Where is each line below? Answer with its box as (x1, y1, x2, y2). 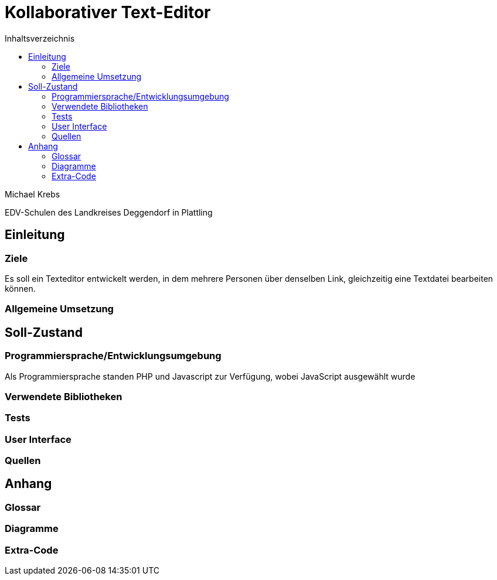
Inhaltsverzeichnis (5, 33, 75, 43)
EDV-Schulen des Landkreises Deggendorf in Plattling (5, 207, 213, 217)
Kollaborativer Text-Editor (5, 2, 211, 22)
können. (5, 283, 36, 294)
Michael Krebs (5, 189, 60, 199)
